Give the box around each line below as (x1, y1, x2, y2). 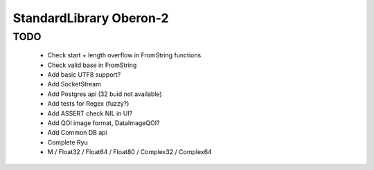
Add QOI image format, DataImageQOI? (47, 118, 160, 127)
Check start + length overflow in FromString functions (47, 51, 202, 59)
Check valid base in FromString (47, 61, 137, 69)
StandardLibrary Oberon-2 (12, 10, 169, 26)
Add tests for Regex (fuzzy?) (47, 100, 130, 108)
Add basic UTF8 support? (47, 70, 121, 79)
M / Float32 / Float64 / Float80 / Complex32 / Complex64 (47, 148, 213, 156)
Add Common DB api (47, 129, 107, 137)
